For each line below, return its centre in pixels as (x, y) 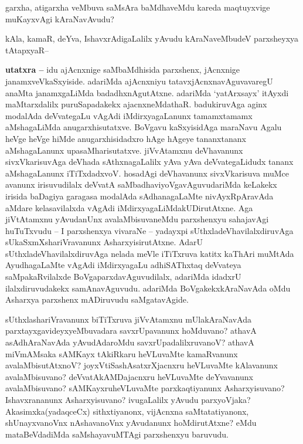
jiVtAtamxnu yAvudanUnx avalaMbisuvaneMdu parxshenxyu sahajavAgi (137, 219)
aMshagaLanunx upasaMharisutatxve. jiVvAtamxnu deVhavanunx (124, 150)
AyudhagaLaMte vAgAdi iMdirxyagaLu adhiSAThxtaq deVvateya (123, 265)
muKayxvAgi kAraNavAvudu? (60, 18)
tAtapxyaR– (27, 50)
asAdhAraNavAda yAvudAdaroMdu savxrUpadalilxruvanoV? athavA (130, 342)
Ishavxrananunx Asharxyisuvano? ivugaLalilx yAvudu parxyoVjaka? (128, 399)
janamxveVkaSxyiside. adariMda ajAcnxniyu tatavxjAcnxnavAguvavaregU (139, 81)
